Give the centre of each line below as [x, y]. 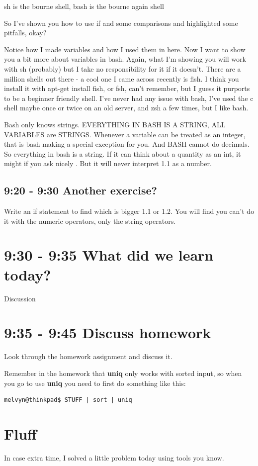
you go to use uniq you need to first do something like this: [95, 383]
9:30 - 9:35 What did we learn [109, 255]
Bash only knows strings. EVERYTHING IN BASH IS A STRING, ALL [115, 124]
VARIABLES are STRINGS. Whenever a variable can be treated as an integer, [125, 134]
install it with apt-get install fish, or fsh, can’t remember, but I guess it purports [127, 88]
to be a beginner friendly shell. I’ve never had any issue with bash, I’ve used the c [129, 98]
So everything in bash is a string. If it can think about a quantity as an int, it [123, 153]
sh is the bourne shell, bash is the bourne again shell [84, 6]
